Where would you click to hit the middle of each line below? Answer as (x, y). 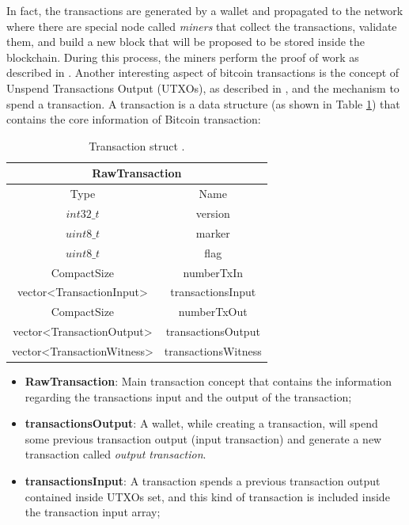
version (213, 213)
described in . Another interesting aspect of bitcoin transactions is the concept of (203, 72)
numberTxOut (213, 312)
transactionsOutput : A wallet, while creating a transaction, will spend (201, 423)
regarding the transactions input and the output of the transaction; (188, 396)
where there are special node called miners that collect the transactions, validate (202, 26)
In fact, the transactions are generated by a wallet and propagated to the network (205, 10)
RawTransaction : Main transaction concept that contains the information (208, 381)
